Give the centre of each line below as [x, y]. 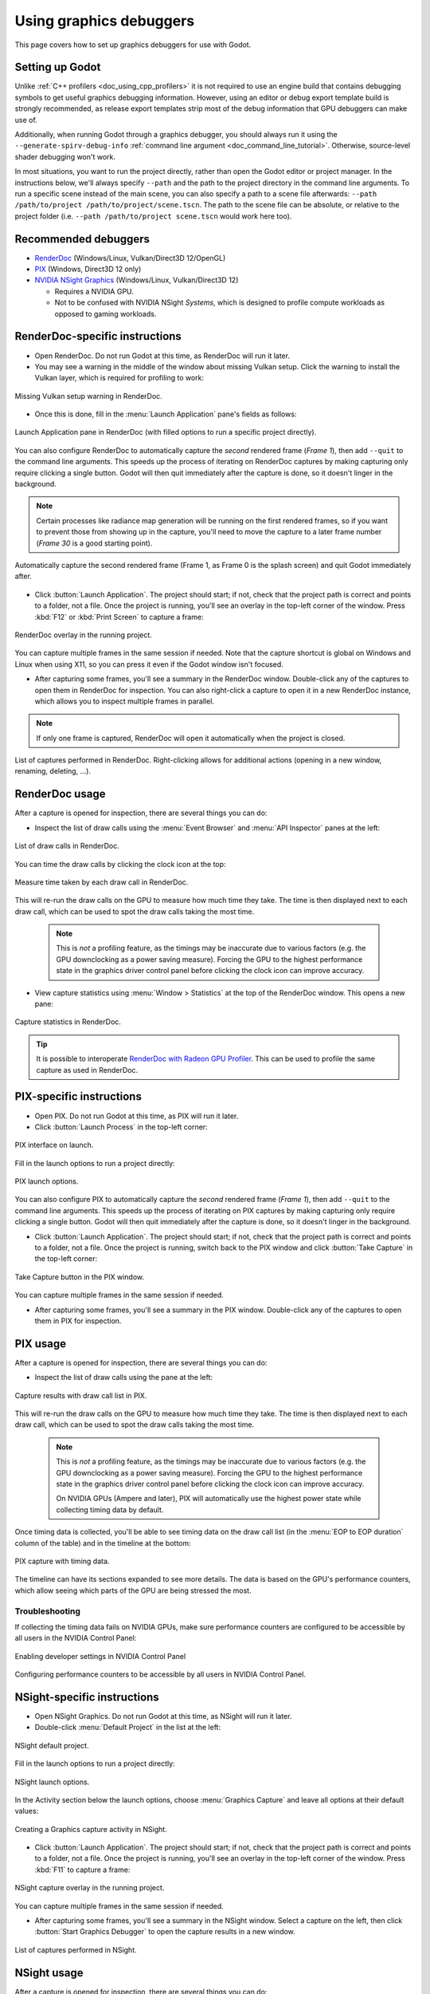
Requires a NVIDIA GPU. [94, 291]
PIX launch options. [47, 1181]
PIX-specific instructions [78, 1097]
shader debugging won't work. [65, 156]
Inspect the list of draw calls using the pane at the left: [123, 1377]
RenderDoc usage [60, 794]
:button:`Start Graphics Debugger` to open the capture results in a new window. [165, 1932]
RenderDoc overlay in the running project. [84, 635]
